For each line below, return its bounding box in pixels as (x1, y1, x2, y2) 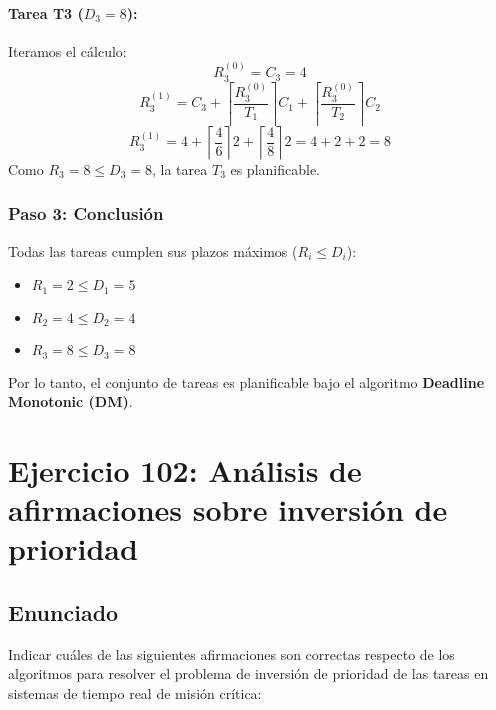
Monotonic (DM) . (8, 391, 133, 412)
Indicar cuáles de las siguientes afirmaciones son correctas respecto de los (8, 643, 455, 664)
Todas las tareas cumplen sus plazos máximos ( (8, 240, 298, 261)
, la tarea (152, 158, 208, 179)
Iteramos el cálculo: (8, 40, 127, 61)
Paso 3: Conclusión (8, 201, 164, 226)
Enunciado (8, 597, 119, 628)
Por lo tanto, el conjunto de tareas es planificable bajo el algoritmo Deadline (8, 371, 485, 392)
